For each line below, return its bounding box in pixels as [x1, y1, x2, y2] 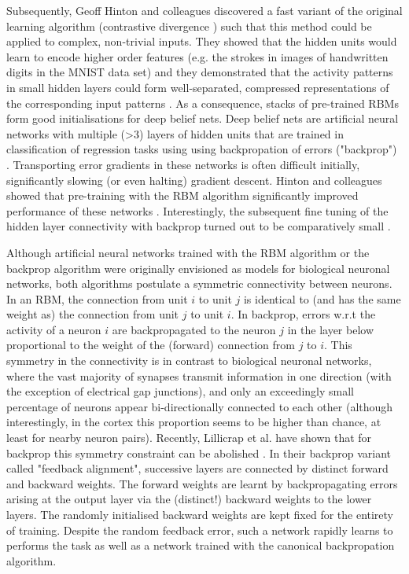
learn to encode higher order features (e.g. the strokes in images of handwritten [6, 48, 389, 64]
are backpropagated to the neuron [112, 321, 276, 337]
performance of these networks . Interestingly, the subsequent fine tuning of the [6, 202, 389, 219]
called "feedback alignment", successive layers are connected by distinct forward [6, 460, 389, 476]
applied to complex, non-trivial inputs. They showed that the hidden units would [6, 33, 397, 50]
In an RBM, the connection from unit [6, 290, 188, 307]
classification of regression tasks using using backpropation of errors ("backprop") [6, 141, 397, 157]
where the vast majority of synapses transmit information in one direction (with [6, 367, 392, 384]
